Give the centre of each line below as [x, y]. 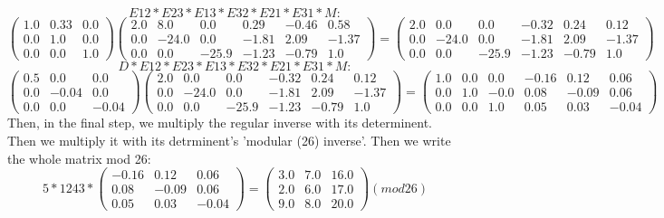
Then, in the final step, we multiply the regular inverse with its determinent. [220, 123]
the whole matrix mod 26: [79, 158]
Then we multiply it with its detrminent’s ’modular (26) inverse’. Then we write [229, 140]
